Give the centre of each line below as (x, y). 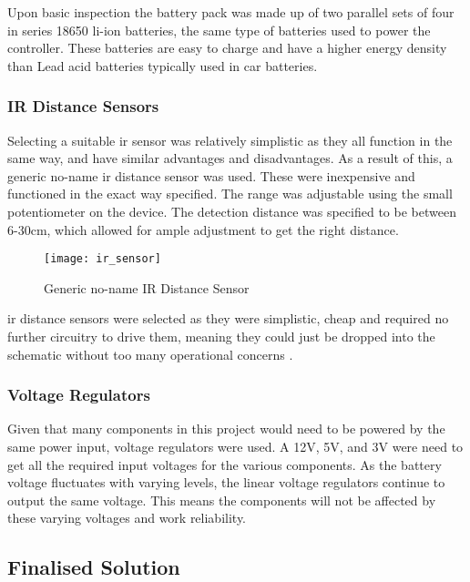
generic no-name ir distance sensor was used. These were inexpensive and (211, 175)
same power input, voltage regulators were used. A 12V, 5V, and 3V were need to (235, 446)
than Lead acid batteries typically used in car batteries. (163, 65)
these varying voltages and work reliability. (127, 518)
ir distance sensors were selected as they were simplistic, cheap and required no (228, 318)
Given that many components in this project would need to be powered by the (226, 429)
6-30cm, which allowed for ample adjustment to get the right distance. (203, 229)
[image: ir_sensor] (102, 259)
